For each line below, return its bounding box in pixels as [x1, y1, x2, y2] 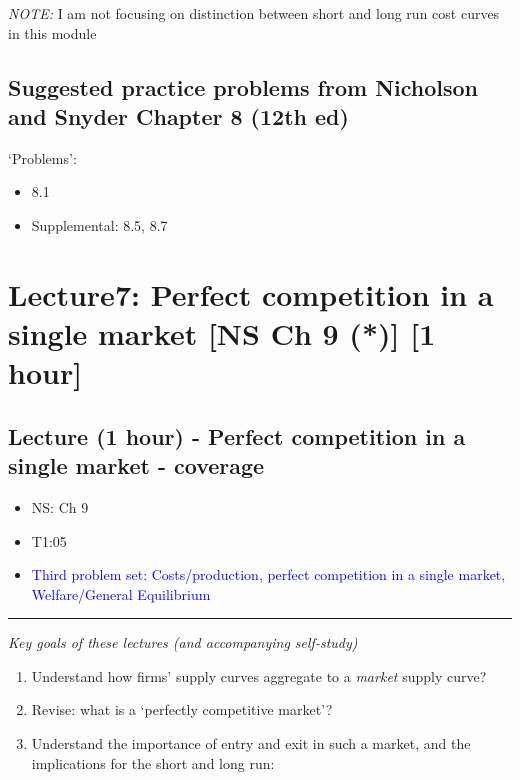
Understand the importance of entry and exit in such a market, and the [31, 733, 471, 754]
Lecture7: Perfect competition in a [8, 273, 494, 314]
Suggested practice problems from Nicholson [8, 71, 479, 102]
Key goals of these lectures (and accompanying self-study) [8, 632, 358, 653]
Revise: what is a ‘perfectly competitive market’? [31, 699, 333, 720]
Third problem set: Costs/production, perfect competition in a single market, [31, 564, 506, 585]
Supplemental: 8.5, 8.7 [31, 214, 168, 235]
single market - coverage [8, 450, 265, 481]
